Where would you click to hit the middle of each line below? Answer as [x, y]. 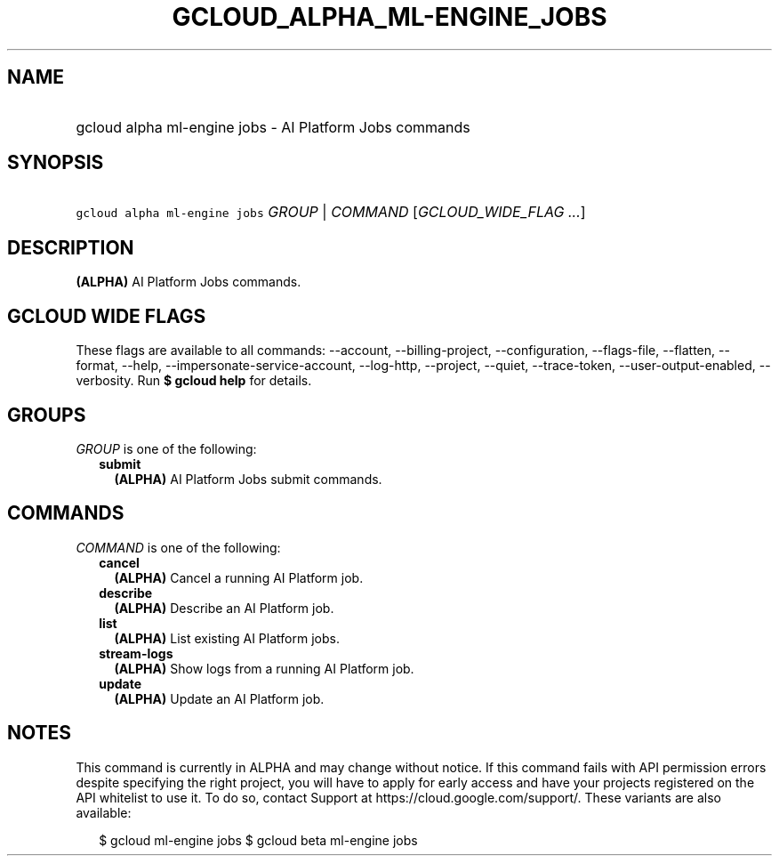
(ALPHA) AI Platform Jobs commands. [189, 282]
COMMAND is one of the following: [178, 547]
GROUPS [47, 415]
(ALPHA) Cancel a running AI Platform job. [239, 577]
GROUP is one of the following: [166, 448]
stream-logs [136, 653]
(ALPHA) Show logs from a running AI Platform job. [264, 668]
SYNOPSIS [56, 163]
